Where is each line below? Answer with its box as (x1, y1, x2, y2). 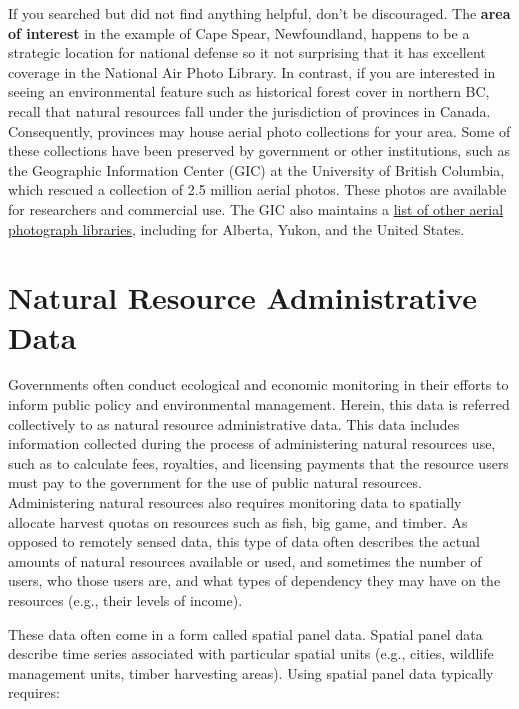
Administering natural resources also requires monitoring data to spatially (8, 492, 462, 512)
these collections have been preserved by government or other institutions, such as (8, 140, 510, 161)
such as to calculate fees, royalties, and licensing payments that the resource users (8, 452, 509, 473)
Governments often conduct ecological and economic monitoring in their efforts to (8, 374, 509, 395)
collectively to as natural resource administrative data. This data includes (8, 413, 460, 434)
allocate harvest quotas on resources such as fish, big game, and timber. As (8, 511, 468, 532)
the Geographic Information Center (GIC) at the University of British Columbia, (8, 159, 505, 180)
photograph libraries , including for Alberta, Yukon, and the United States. (8, 218, 465, 239)
